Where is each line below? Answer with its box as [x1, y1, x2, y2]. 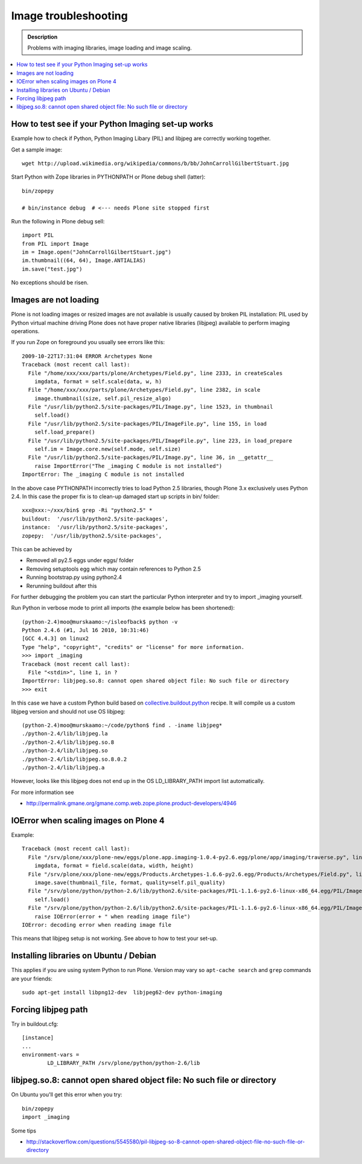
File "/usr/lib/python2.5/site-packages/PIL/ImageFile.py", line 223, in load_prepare [28, 437, 293, 444]
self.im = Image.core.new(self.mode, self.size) [34, 446, 181, 453]
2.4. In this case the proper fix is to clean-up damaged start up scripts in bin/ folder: [11, 493, 220, 500]
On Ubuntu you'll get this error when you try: [11, 1091, 122, 1098]
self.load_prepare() [34, 429, 95, 436]
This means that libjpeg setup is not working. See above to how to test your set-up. [11, 935, 218, 942]
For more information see [11, 788, 74, 796]
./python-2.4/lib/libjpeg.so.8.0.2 [22, 755, 127, 763]
